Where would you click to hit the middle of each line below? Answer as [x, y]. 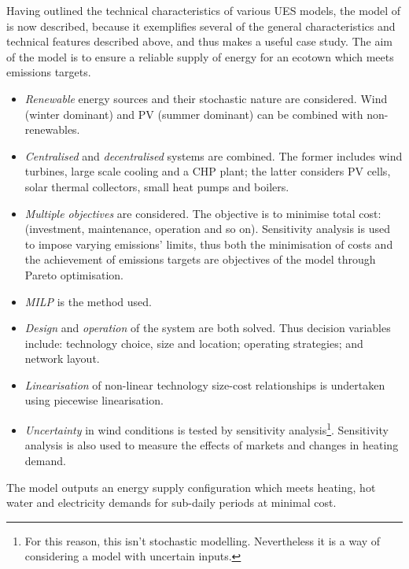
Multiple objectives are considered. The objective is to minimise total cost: [203, 213]
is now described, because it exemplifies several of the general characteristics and [201, 26]
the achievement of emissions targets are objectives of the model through [200, 259]
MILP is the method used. [88, 301]
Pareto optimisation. [74, 274]
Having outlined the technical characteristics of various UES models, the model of [204, 10]
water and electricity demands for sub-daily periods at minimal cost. [171, 502]
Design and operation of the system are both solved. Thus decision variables [208, 328]
